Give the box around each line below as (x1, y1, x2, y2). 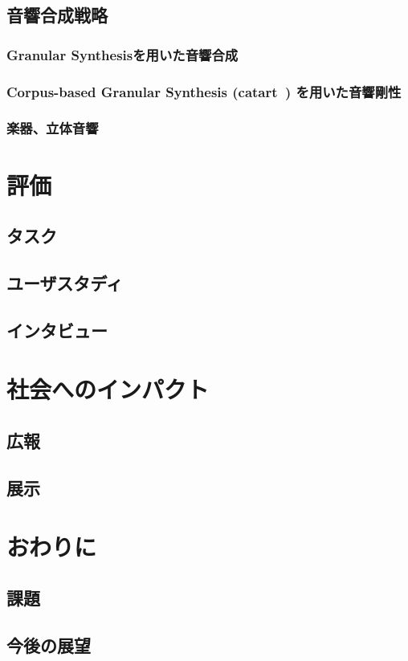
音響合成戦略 (6, 2, 108, 27)
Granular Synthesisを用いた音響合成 (6, 44, 239, 64)
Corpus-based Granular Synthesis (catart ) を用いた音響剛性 (6, 81, 402, 101)
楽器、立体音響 (6, 118, 99, 138)
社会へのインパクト (6, 373, 210, 406)
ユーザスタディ (6, 270, 123, 295)
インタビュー (6, 317, 108, 342)
